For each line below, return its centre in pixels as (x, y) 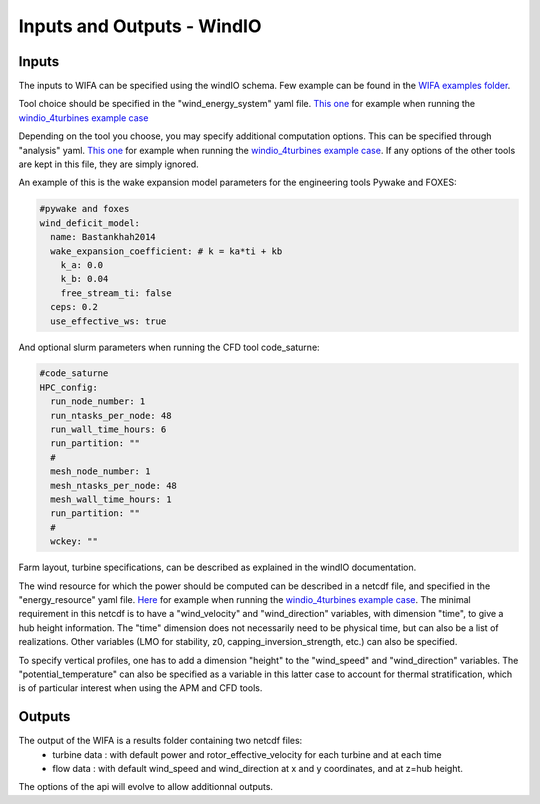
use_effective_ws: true (108, 321)
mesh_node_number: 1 (100, 471)
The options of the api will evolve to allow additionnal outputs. (146, 787)
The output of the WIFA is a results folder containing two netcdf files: (160, 741)
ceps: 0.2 (74, 307)
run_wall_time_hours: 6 (108, 429)
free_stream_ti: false (116, 293)
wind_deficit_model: (89, 223)
